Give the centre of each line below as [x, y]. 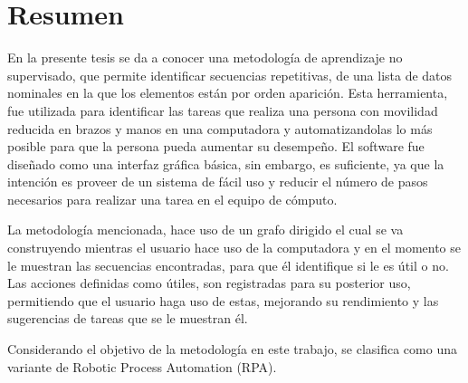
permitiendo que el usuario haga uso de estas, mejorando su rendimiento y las [223, 300]
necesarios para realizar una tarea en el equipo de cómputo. [172, 199]
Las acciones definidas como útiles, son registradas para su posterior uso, [209, 283]
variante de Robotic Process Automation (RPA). [142, 366]
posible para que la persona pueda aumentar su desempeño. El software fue [216, 146]
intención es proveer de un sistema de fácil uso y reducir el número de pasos [218, 182]
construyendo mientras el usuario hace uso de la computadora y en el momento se [234, 248]
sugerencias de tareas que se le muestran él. [128, 318]
